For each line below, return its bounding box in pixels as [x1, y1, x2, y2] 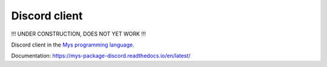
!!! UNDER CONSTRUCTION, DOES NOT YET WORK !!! [11, 30, 147, 37]
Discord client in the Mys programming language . [11, 41, 134, 48]
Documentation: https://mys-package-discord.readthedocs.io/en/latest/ [11, 52, 191, 60]
